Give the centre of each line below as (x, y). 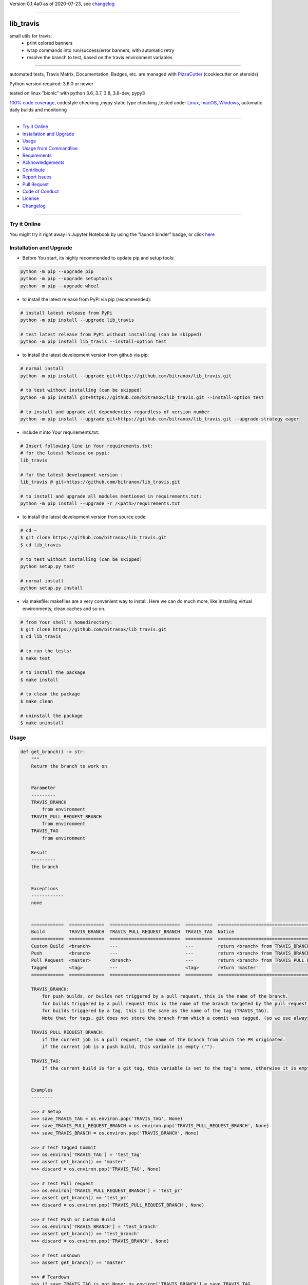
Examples (42, 1090)
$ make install (39, 680)
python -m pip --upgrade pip (57, 271)
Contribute (34, 170)
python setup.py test (47, 566)
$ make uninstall (42, 723)
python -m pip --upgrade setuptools (66, 279)
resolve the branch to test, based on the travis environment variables (100, 58)
